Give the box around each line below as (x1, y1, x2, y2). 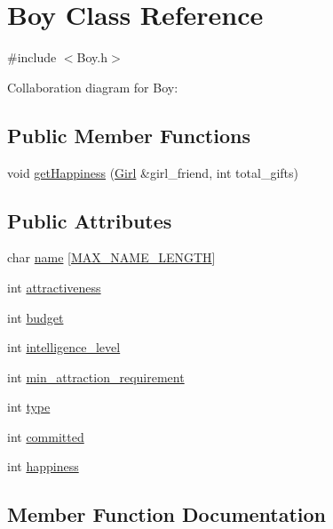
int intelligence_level (7, 338, 121, 357)
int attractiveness (7, 277, 101, 296)
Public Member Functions (7, 121, 250, 148)
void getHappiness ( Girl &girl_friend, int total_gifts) (7, 163, 298, 181)
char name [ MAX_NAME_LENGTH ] (7, 248, 216, 267)
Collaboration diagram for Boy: (7, 77, 178, 96)
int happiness (7, 457, 79, 476)
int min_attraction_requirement (7, 367, 185, 386)
